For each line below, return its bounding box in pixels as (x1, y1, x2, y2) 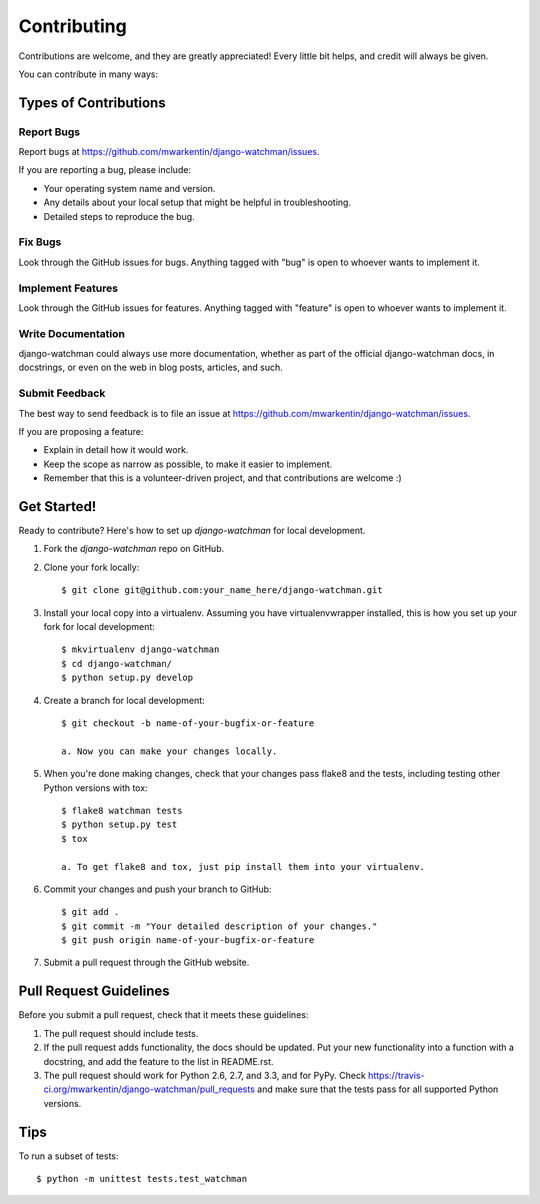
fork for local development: (43, 621, 155, 633)
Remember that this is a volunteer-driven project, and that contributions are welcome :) (43, 472, 402, 484)
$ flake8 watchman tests (61, 805, 183, 816)
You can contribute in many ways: (18, 68, 159, 80)
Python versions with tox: (43, 781, 149, 794)
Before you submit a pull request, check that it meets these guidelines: (18, 1009, 309, 1021)
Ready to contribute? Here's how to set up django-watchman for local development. (18, 525, 366, 537)
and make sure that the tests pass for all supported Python (256, 1083, 499, 1095)
